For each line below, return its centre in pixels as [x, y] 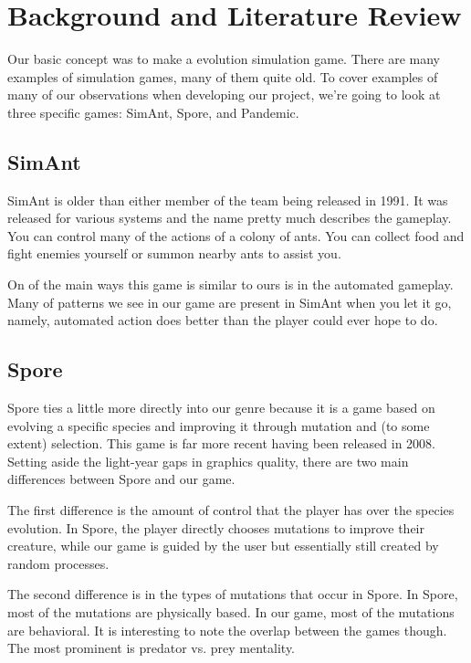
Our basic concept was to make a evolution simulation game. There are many [224, 59]
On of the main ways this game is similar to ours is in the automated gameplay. [230, 284]
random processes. [58, 563]
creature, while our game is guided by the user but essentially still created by [223, 546]
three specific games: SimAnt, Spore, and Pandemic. [153, 112]
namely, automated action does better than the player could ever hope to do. [223, 320]
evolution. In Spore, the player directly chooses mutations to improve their [216, 527]
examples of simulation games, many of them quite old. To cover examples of [223, 76]
